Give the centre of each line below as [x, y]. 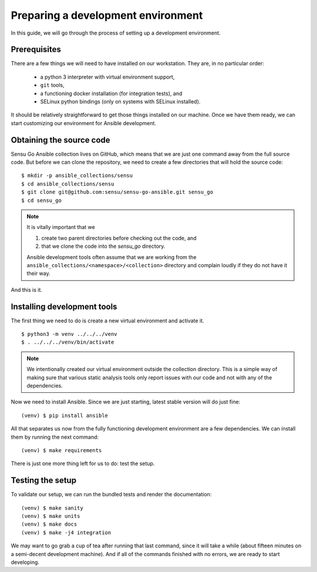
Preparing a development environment [107, 15]
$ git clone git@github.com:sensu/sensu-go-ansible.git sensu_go [117, 192]
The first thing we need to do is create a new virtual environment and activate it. [108, 321]
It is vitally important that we [61, 227]
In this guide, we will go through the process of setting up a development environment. [116, 33]
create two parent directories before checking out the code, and [119, 238]
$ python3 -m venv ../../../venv [69, 334]
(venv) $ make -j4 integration [66, 532]
